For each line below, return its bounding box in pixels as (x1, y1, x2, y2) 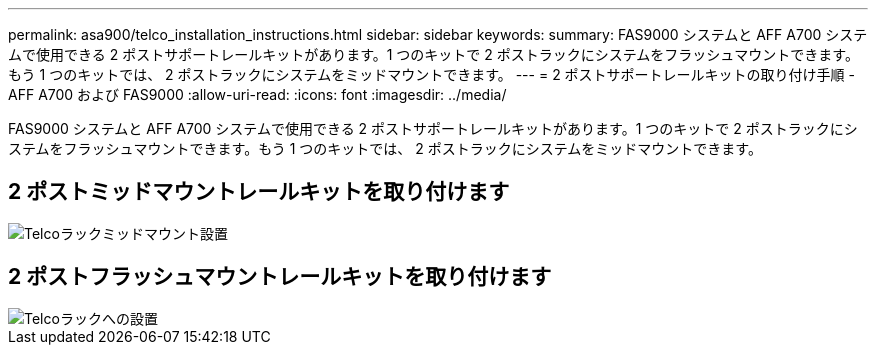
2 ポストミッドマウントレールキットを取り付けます (8, 179, 510, 205)
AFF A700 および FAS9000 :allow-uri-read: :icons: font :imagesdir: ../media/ (8, 86, 507, 103)
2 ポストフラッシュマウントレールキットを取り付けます (8, 264, 552, 290)
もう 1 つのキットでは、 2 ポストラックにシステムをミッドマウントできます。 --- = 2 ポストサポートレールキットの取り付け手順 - (8, 66, 855, 83)
